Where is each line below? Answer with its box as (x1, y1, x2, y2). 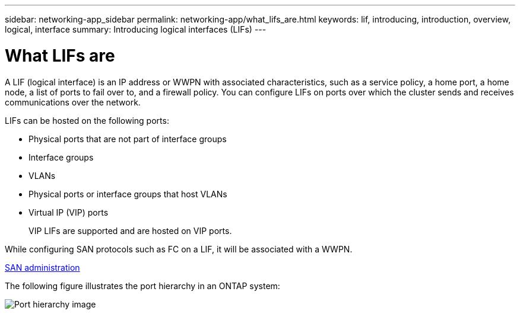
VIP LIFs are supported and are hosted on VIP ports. (28, 225, 232, 236)
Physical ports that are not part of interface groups (28, 133, 227, 144)
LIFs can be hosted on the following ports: (5, 115, 169, 126)
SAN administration (5, 262, 80, 273)
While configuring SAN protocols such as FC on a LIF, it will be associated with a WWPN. (5, 243, 353, 254)
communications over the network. (5, 97, 141, 107)
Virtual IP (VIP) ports (28, 207, 109, 217)
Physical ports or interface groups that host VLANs (28, 188, 227, 199)
